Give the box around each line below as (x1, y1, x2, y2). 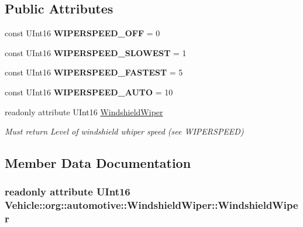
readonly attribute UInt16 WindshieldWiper (5, 105, 163, 118)
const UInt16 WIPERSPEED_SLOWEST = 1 (5, 46, 187, 59)
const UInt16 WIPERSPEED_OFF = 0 (5, 27, 160, 39)
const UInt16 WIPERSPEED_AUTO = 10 (5, 85, 173, 98)
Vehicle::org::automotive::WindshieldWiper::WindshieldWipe (5, 198, 298, 212)
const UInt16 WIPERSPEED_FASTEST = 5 (5, 66, 183, 78)
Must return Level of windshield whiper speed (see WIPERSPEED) (5, 125, 244, 137)
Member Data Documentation (5, 154, 191, 172)
